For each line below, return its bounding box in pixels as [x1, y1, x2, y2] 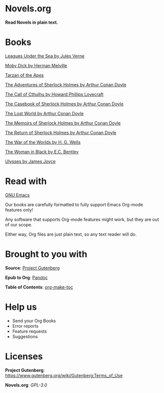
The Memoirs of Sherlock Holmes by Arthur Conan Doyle [5, 120, 121, 126]
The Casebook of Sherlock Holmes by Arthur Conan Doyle [5, 101, 124, 107]
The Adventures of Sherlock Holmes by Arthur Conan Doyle [5, 82, 127, 87]
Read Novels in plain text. [5, 19, 58, 25]
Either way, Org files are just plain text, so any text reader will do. [5, 231, 137, 237]
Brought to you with [5, 249, 88, 260]
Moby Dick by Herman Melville [5, 62, 67, 68]
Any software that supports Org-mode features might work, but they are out [5, 216, 159, 222]
